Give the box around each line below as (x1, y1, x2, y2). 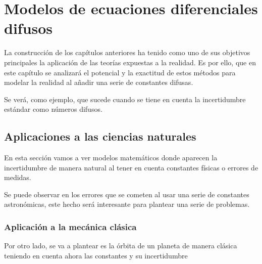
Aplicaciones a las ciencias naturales (4, 128, 196, 144)
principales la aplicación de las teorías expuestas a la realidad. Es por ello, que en (4, 57, 256, 67)
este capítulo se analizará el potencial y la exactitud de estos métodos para (4, 67, 236, 77)
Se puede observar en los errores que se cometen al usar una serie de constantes (4, 189, 249, 199)
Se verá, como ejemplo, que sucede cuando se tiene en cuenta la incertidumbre (4, 94, 246, 104)
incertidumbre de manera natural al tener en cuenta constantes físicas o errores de (4, 162, 258, 172)
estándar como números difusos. (4, 104, 102, 114)
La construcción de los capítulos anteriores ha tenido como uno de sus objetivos (4, 47, 250, 58)
